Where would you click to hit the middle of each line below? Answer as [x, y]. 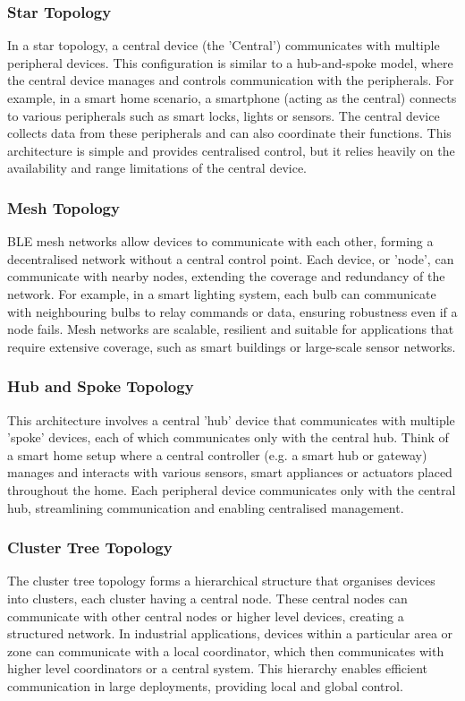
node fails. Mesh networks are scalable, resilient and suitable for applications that [231, 329]
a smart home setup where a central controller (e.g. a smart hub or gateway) [217, 454]
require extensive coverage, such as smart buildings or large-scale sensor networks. [232, 346]
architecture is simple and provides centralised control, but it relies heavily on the [231, 150]
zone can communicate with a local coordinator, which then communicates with [226, 650]
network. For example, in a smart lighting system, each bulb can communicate [222, 293]
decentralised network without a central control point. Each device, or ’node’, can [231, 258]
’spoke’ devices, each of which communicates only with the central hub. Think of [228, 437]
